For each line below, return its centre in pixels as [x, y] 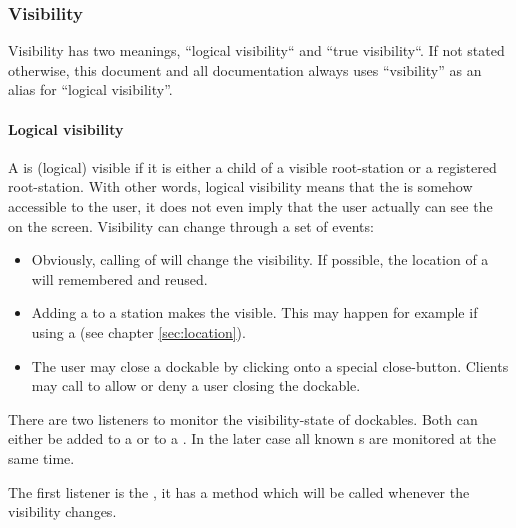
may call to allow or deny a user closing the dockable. [196, 385]
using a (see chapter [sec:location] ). [138, 331]
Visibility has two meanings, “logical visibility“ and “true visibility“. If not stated [256, 50]
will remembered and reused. [119, 278]
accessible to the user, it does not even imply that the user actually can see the [250, 205]
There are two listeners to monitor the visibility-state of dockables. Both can [243, 418]
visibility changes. [62, 511]
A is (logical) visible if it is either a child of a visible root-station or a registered [252, 166]
